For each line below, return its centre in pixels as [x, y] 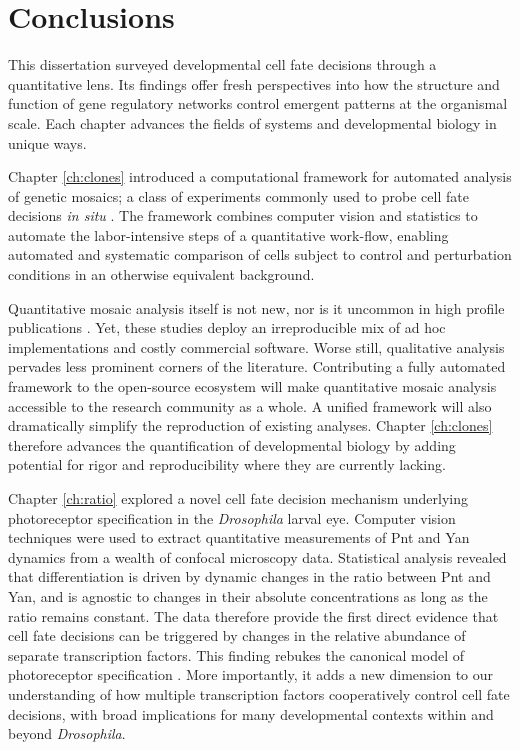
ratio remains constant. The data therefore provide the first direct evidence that [253, 615]
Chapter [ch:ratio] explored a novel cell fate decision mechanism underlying [238, 498]
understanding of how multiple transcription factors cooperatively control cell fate [259, 693]
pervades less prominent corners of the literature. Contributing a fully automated [257, 366]
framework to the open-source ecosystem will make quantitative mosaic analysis [252, 386]
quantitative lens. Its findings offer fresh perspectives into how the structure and [254, 83]
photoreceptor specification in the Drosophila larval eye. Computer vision [232, 517]
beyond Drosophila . [67, 733]
